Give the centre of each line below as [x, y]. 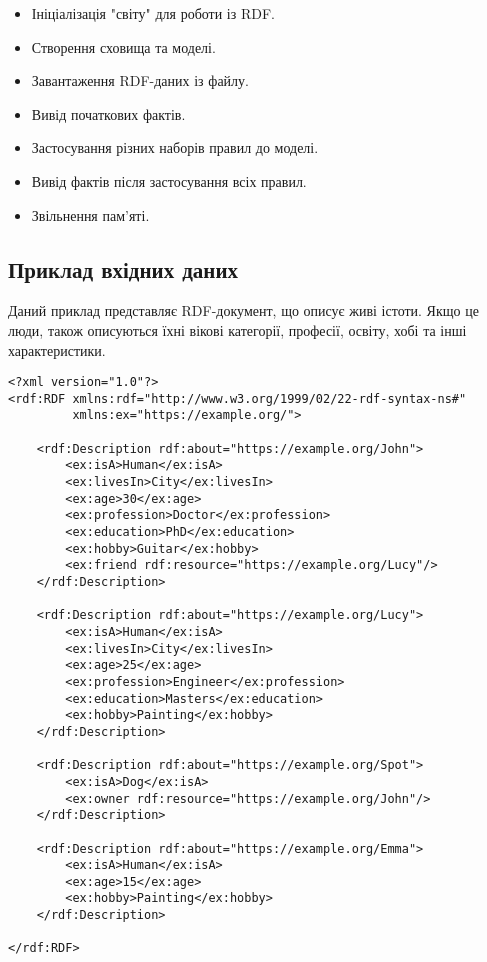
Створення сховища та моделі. [123, 46]
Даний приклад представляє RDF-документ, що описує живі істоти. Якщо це [243, 310]
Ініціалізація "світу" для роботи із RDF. [153, 13]
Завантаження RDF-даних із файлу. [140, 80]
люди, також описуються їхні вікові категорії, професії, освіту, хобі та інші [237, 329]
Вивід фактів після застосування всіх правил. [169, 180]
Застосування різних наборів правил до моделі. [175, 147]
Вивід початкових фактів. [108, 113]
